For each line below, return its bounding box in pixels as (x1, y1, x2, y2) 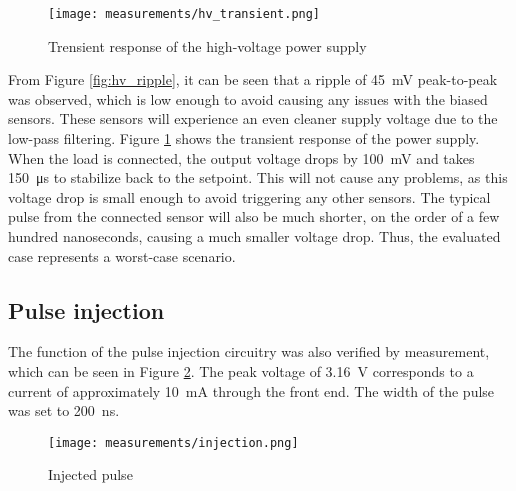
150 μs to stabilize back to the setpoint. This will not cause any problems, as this (8, 167, 508, 188)
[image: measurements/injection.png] (48, 435, 299, 450)
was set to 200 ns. (8, 400, 120, 421)
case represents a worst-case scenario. (8, 245, 236, 266)
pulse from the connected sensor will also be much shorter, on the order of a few (8, 206, 500, 227)
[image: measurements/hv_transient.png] (48, 7, 321, 21)
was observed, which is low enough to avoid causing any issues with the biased (8, 88, 488, 109)
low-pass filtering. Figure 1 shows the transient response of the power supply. (8, 128, 480, 149)
